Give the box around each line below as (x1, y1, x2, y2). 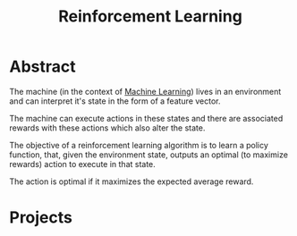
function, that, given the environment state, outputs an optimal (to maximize (9, 149, 289, 160)
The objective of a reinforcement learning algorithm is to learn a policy (9, 139, 268, 150)
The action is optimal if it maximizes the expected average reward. (9, 176, 254, 187)
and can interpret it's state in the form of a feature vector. (9, 96, 221, 106)
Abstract (9, 56, 76, 77)
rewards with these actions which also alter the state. (9, 122, 206, 133)
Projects (9, 207, 73, 228)
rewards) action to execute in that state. (9, 158, 157, 169)
